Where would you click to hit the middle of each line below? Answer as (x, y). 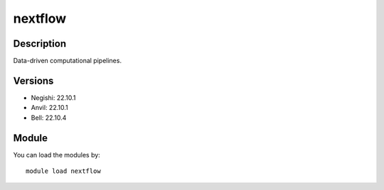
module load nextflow (63, 171)
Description (40, 44)
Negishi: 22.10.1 (53, 97)
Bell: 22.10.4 (49, 118)
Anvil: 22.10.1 (49, 108)
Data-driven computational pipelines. (68, 61)
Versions (33, 80)
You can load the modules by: (57, 155)
